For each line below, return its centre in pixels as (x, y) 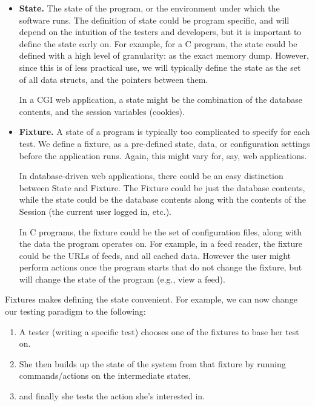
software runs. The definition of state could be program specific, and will (154, 20)
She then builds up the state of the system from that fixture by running (152, 363)
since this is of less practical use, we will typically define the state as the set (160, 67)
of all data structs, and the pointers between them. (114, 79)
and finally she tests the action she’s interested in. (112, 396)
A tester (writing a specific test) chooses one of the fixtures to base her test (159, 331)
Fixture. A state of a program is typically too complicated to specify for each (164, 132)
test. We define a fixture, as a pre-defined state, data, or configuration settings (164, 143)
